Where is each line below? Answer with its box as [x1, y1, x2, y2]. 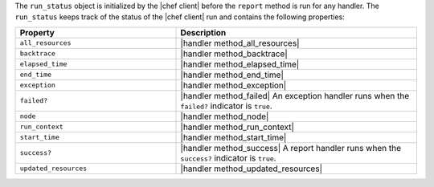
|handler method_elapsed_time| [180, 59, 300, 70]
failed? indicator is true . [180, 100, 272, 112]
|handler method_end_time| [180, 69, 285, 80]
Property [19, 26, 55, 38]
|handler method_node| [180, 111, 269, 122]
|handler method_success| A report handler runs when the [180, 142, 402, 153]
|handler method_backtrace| [180, 48, 289, 59]
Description [180, 26, 227, 38]
